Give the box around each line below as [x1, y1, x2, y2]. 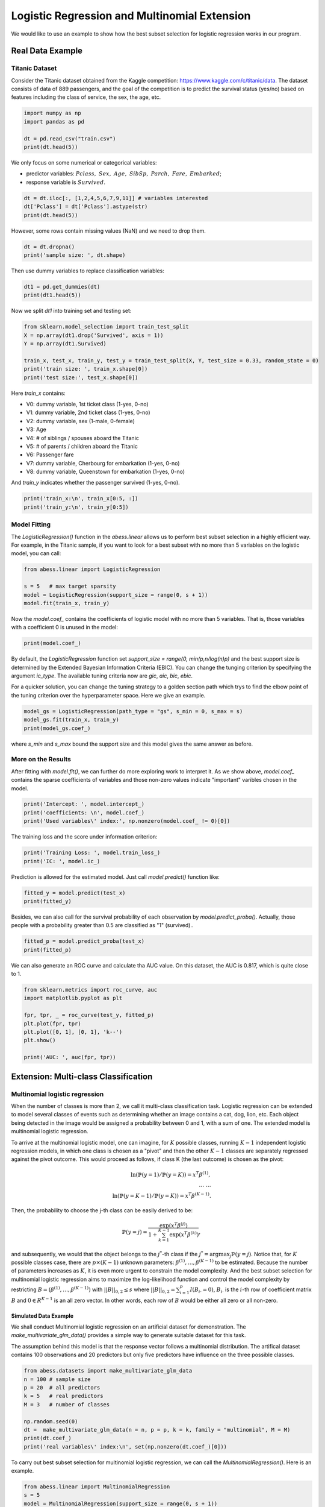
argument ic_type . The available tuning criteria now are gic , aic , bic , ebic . [11, 672, 193, 679]
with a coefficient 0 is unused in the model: [11, 624, 119, 631]
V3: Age [26, 426, 46, 433]
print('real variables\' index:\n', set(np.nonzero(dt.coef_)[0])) [23, 1443, 227, 1450]
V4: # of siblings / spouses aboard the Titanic [26, 434, 140, 441]
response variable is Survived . [26, 178, 105, 186]
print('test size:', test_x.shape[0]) [23, 374, 138, 381]
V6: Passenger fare [26, 451, 75, 458]
